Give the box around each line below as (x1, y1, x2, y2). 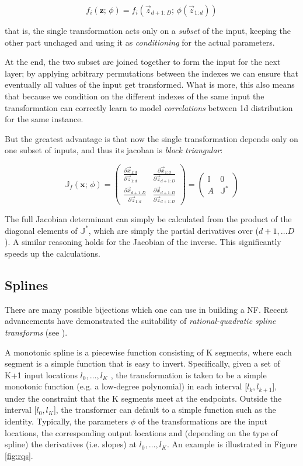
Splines (5, 275, 48, 294)
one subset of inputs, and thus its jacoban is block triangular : (5, 144, 223, 156)
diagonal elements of (5, 224, 78, 236)
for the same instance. (5, 113, 83, 125)
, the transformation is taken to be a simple (110, 368, 267, 381)
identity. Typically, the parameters (5, 415, 128, 427)
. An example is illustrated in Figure (166, 438, 298, 450)
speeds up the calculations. (5, 247, 100, 259)
